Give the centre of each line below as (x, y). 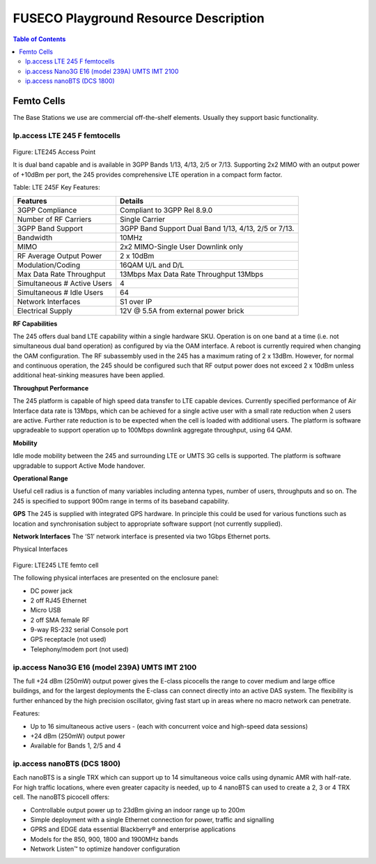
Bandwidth (35, 237)
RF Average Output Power (60, 256)
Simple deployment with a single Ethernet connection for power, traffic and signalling (152, 820)
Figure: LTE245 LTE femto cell (56, 565)
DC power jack (52, 591)
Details (132, 201)
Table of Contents (39, 39)
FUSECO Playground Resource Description (139, 18)
